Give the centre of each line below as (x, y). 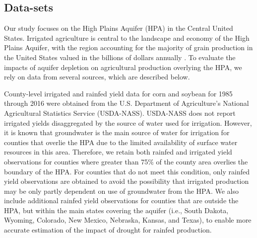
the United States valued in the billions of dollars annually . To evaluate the (120, 57)
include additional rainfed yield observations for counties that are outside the (121, 200)
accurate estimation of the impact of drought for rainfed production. (108, 230)
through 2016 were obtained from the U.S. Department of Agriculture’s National (127, 103)
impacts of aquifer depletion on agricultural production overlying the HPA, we (123, 67)
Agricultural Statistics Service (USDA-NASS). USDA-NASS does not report (120, 113)
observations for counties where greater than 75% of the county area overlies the (126, 161)
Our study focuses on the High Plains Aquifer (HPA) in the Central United (119, 28)
